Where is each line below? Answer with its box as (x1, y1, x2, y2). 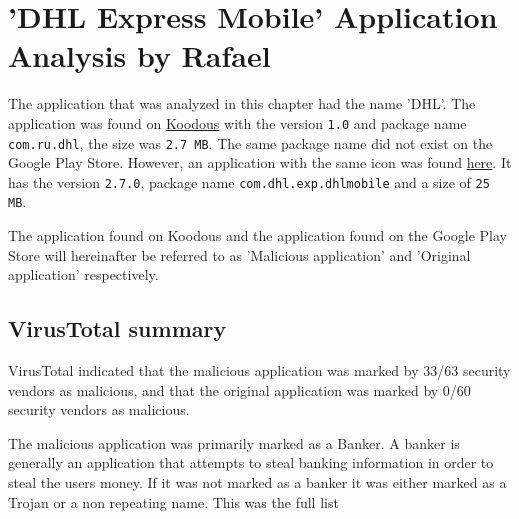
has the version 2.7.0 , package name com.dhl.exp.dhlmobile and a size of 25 (8, 171, 490, 192)
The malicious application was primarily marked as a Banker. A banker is (8, 432, 460, 453)
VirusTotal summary (8, 313, 227, 344)
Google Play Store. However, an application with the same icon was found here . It (8, 152, 512, 173)
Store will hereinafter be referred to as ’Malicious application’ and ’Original (8, 244, 471, 265)
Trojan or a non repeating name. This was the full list (8, 491, 339, 512)
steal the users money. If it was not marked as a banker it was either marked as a (8, 472, 507, 493)
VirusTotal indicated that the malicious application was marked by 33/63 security (8, 360, 511, 381)
